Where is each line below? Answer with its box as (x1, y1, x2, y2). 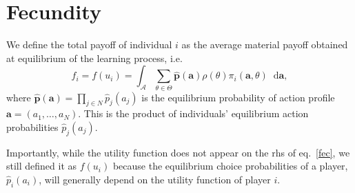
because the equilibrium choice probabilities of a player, (112, 159, 348, 173)
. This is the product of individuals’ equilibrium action (78, 106, 309, 121)
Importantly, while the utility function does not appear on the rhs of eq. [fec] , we (6, 145, 350, 159)
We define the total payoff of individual (6, 37, 172, 52)
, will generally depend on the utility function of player (39, 172, 271, 187)
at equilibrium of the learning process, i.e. (6, 50, 183, 65)
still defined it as (6, 159, 77, 173)
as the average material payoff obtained (181, 37, 348, 52)
